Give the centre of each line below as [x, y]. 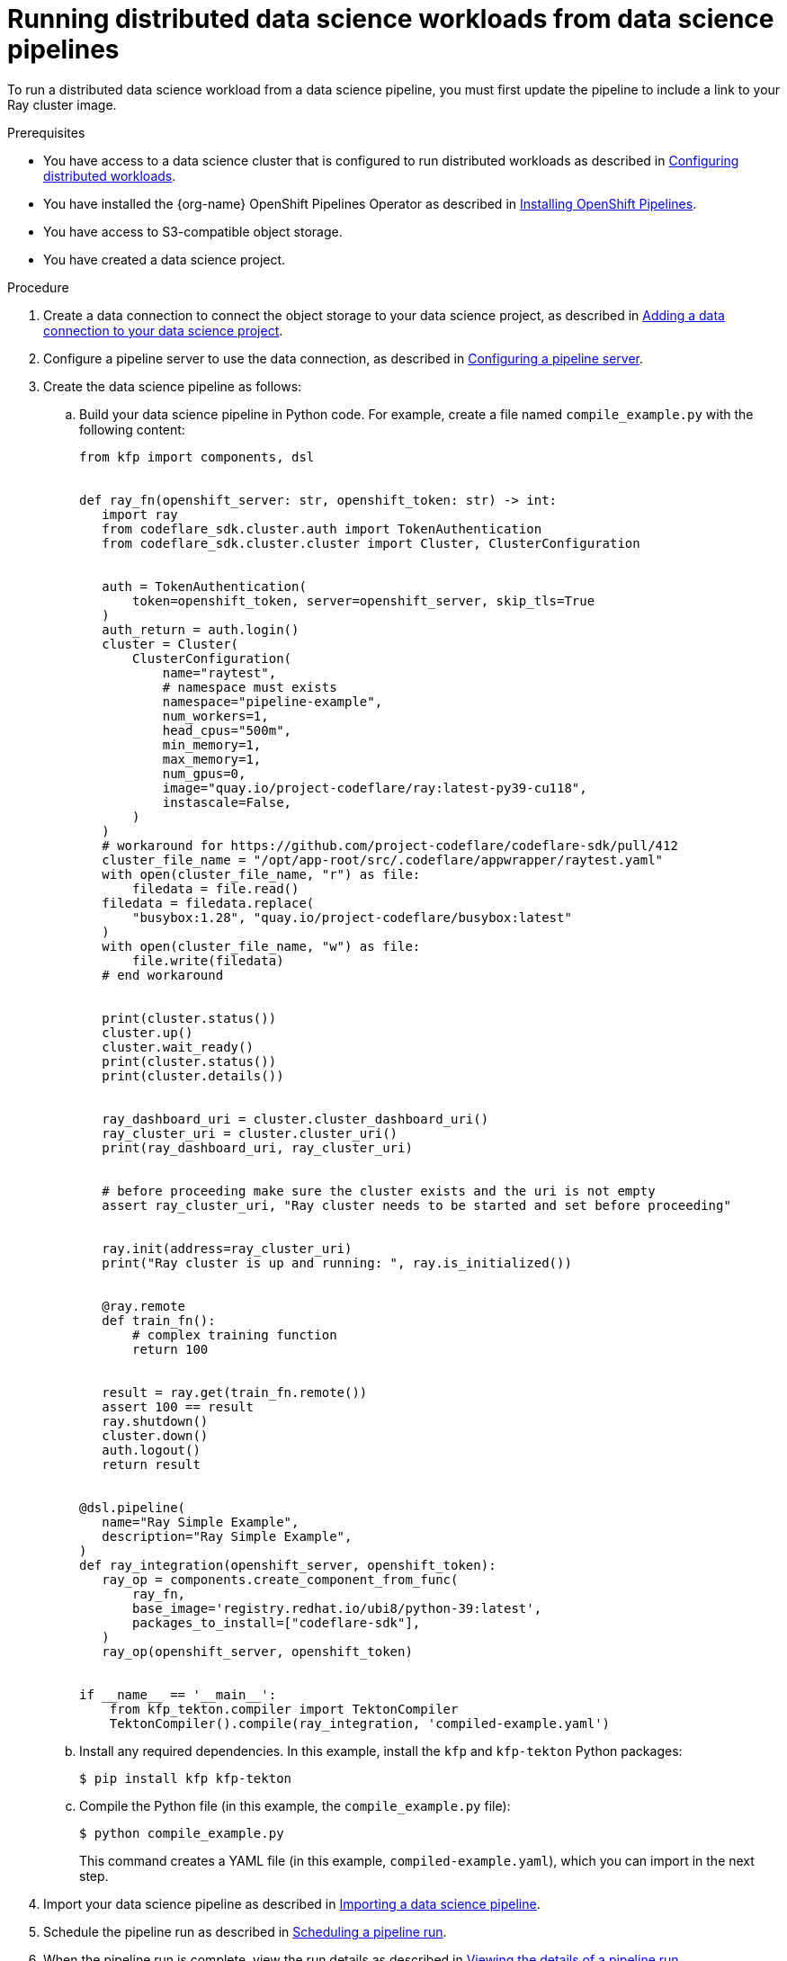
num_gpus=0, [204, 773]
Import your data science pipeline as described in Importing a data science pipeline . [292, 1903]
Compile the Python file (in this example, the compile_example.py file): [295, 1805]
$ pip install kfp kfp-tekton [186, 1778]
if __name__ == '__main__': [178, 1694]
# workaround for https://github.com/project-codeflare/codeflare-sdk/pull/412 [390, 845]
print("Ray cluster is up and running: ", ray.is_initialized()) [337, 1263]
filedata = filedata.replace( [208, 903]
